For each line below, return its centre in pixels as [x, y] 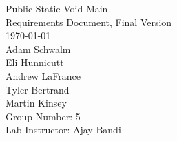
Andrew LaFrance [43, 75]
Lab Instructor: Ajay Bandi [63, 130]
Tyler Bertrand [38, 89]
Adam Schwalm [38, 48]
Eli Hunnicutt [35, 62]
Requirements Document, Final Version [89, 22]
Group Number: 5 [43, 116]
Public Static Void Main [57, 8]
